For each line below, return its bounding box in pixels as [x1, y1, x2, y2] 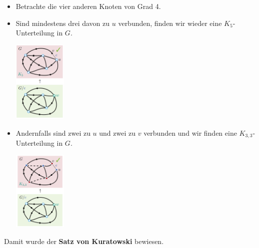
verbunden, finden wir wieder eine [118, 17, 222, 28]
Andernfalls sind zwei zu [15, 127, 90, 138]
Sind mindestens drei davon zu [15, 17, 110, 28]
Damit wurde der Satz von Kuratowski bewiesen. [4, 236, 164, 246]
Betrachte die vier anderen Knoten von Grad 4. [15, 1, 161, 11]
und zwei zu [99, 127, 136, 138]
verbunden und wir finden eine [143, 127, 237, 138]
